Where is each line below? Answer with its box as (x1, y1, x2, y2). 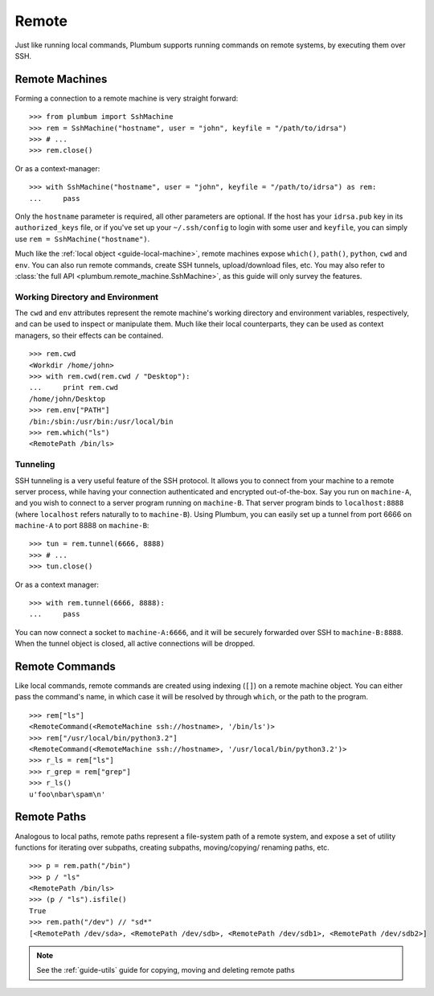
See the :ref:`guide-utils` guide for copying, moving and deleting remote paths (36, 965, 295, 975)
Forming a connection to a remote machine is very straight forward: (14, 93, 239, 103)
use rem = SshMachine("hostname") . (14, 234, 150, 244)
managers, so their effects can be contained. (14, 330, 164, 340)
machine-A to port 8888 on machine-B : (14, 521, 149, 531)
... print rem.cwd (29, 383, 119, 392)
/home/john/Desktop (29, 394, 106, 404)
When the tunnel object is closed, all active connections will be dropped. (14, 639, 256, 649)
